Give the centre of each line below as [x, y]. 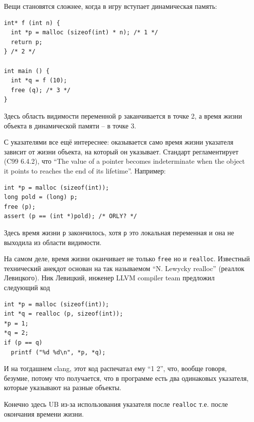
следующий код [27, 287]
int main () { [27, 71]
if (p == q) [23, 343]
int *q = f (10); [39, 81]
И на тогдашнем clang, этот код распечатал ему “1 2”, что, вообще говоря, [115, 368]
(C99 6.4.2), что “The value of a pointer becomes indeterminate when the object [125, 161]
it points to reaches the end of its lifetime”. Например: [85, 170]
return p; [27, 42]
